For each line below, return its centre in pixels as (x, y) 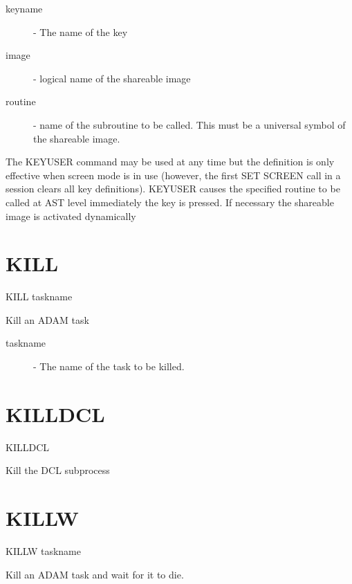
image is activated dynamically (71, 216)
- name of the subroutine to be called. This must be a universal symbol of (189, 124)
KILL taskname (39, 296)
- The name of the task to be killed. (109, 366)
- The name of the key (81, 31)
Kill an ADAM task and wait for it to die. (95, 574)
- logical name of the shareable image (112, 78)
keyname (24, 8)
